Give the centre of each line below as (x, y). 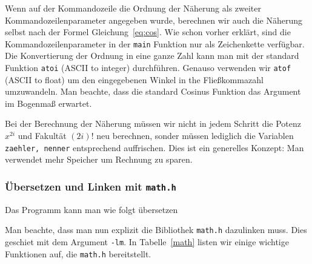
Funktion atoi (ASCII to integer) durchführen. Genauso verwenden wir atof (148, 68)
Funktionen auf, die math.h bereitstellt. (78, 253)
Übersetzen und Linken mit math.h (91, 186)
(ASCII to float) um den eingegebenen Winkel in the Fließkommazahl (134, 79)
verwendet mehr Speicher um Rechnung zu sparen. (99, 159)
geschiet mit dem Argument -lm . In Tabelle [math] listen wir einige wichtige (147, 241)
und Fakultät (42, 136)
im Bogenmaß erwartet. (48, 103)
